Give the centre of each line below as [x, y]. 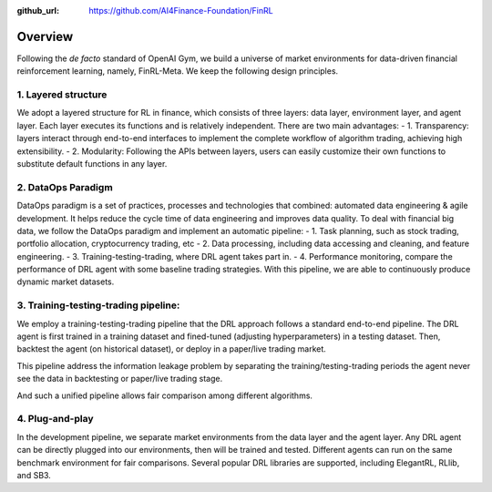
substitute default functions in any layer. [92, 164]
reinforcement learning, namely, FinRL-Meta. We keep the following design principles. [178, 71]
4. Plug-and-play [56, 419]
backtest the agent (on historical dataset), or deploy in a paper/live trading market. [172, 349]
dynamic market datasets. [66, 282]
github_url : [38, 10]
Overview [45, 36]
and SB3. [34, 475]
